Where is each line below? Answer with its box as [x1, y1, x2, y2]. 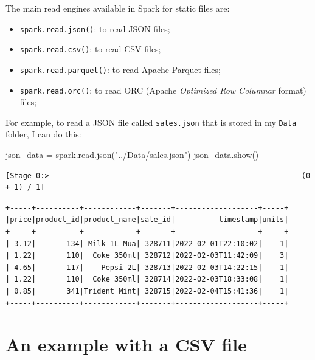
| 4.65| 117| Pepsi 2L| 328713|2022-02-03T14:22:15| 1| [5, 263, 289, 272]
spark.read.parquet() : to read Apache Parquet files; [19, 63, 221, 75]
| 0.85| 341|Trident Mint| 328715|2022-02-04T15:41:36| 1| [5, 287, 289, 296]
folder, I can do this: [5, 128, 81, 140]
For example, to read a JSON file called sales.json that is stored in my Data [5, 116, 297, 128]
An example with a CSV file [5, 332, 247, 357]
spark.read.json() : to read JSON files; [19, 22, 170, 35]
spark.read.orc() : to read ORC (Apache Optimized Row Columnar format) [19, 83, 306, 96]
